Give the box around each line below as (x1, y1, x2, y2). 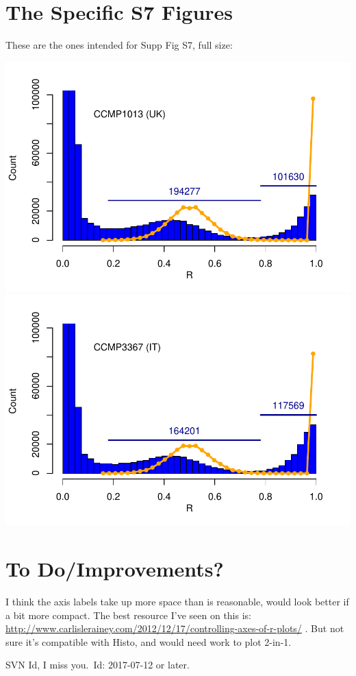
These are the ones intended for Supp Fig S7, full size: (5, 38, 233, 52)
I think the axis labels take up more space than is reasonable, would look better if (5, 594, 349, 609)
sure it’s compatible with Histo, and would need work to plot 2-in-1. (5, 634, 292, 649)
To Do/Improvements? (5, 555, 224, 583)
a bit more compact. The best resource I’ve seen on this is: (5, 607, 251, 622)
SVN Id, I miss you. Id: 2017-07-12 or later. (5, 657, 190, 672)
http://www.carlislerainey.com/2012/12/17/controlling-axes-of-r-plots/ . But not (5, 621, 344, 636)
